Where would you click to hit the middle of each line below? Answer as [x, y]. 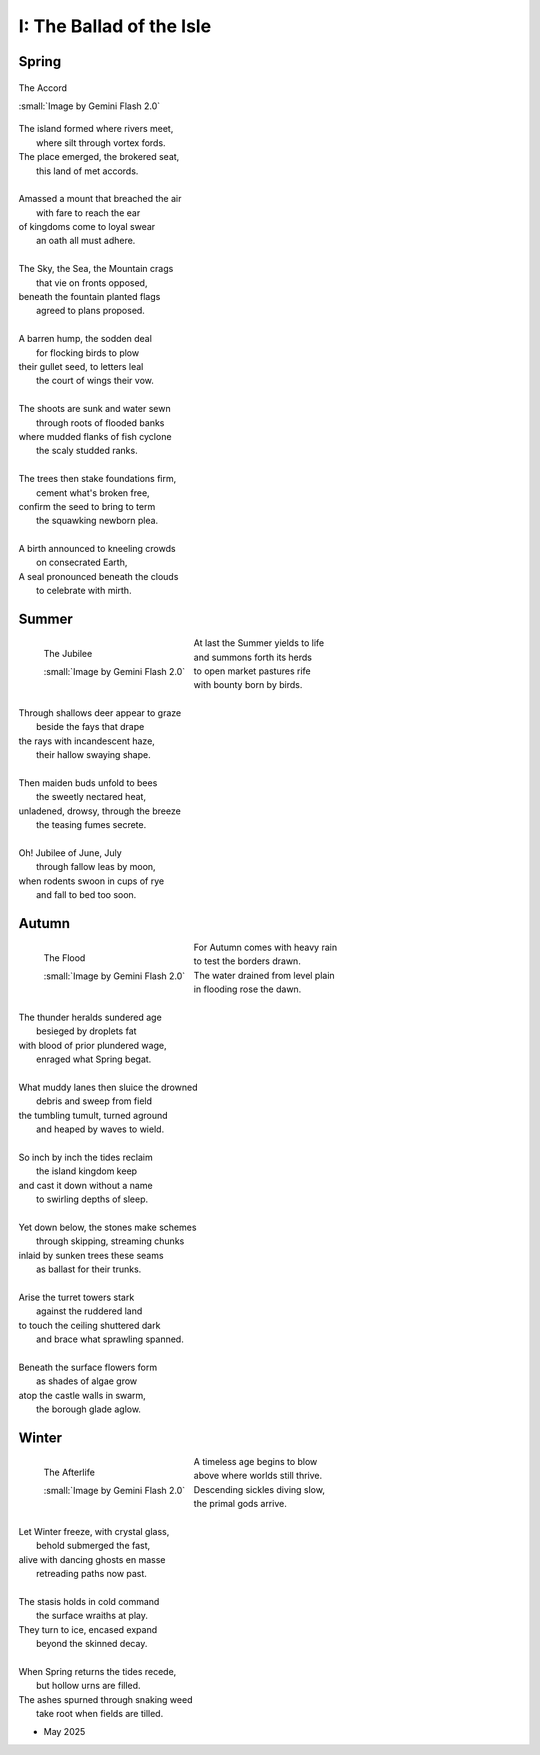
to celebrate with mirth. [84, 591]
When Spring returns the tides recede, [97, 1671]
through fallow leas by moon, [96, 867]
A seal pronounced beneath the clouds [98, 576]
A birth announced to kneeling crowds [97, 549]
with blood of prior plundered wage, [92, 1045]
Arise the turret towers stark [76, 1297]
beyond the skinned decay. [92, 1643]
